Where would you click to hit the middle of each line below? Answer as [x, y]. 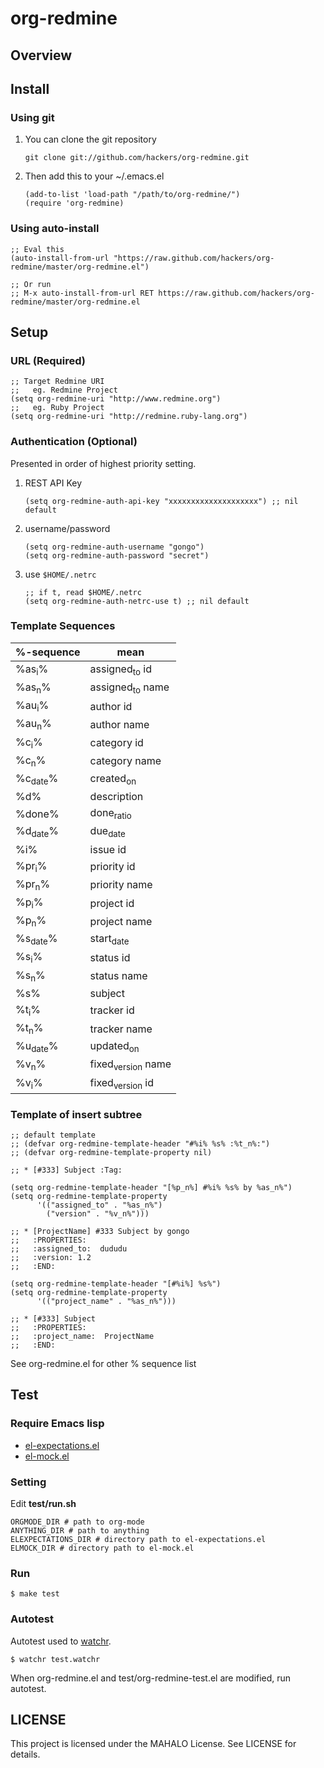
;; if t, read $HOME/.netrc [83, 592]
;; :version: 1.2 [51, 1258]
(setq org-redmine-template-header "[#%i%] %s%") [116, 1284]
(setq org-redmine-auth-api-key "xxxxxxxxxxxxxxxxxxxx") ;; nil [161, 501]
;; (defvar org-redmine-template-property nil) [111, 1153]
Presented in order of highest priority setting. [103, 463]
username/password [67, 528]
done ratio [110, 814]
